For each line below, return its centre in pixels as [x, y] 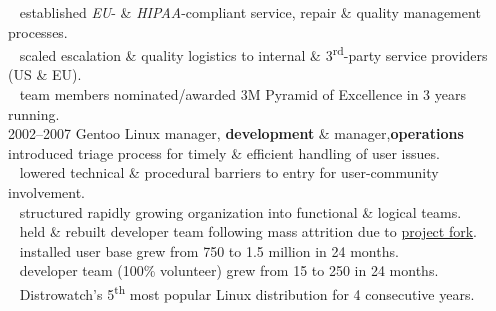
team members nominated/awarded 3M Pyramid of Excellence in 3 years [242, 94]
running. [34, 113]
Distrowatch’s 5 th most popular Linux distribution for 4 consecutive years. [247, 292]
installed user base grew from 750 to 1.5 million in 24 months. [209, 250]
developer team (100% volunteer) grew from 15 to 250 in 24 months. [229, 270]
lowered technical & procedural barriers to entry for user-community [229, 172]
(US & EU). [45, 74]
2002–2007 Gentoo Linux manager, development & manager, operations [236, 133]
